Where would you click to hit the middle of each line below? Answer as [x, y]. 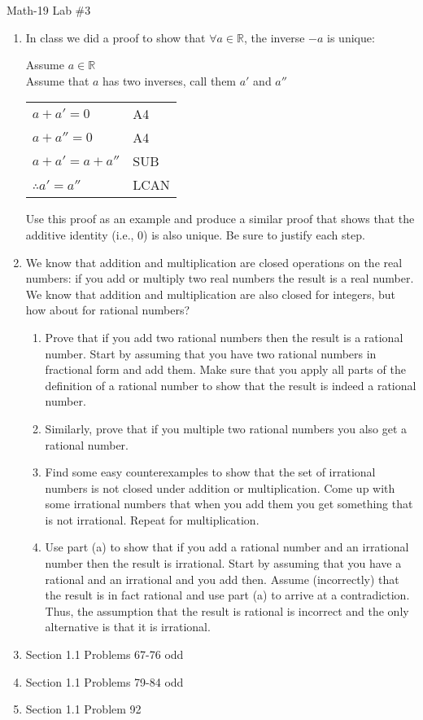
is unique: [351, 37]
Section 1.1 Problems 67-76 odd [105, 654]
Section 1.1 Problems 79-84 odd [105, 681]
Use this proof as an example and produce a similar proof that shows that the [220, 219]
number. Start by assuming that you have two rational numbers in [211, 353]
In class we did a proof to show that [116, 37]
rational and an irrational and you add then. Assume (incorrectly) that [222, 579]
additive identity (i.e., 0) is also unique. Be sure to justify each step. [195, 234]
